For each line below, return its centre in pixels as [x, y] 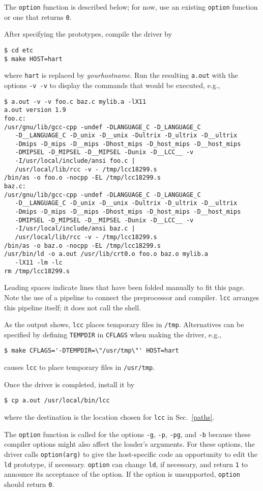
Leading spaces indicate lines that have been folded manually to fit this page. [125, 287]
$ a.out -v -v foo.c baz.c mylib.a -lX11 [75, 102]
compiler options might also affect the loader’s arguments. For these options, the [129, 444]
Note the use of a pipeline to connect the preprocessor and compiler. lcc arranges [132, 297]
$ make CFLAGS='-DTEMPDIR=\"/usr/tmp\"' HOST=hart [92, 351]
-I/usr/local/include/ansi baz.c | [75, 229]
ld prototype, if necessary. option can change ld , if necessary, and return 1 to [126, 464]
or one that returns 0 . [38, 17]
